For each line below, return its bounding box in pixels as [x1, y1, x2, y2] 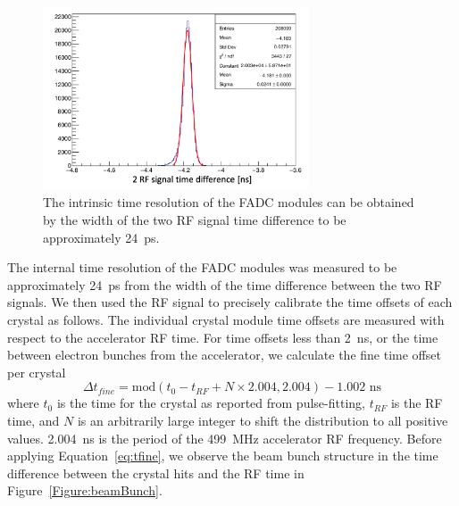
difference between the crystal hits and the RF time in [7, 463, 305, 482]
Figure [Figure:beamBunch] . [7, 481, 163, 500]
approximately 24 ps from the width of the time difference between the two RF [7, 275, 442, 294]
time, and [7, 411, 60, 429]
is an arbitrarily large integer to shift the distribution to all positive [77, 411, 448, 429]
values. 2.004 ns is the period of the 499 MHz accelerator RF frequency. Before [7, 428, 442, 447]
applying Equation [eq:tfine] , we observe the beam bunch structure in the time [7, 446, 438, 465]
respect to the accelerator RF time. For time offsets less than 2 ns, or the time [7, 328, 438, 346]
